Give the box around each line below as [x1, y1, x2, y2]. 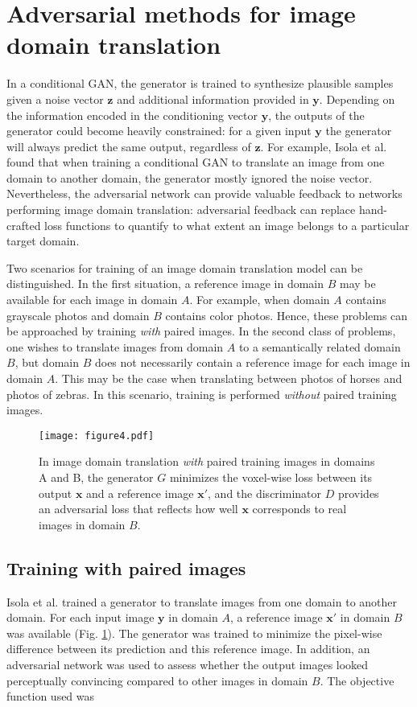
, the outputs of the [268, 106, 365, 123]
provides [337, 484, 379, 501]
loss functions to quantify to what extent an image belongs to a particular [44, 216, 410, 233]
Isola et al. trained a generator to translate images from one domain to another [6, 593, 398, 610]
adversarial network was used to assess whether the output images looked [6, 656, 369, 672]
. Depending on [319, 90, 395, 107]
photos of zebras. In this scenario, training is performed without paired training [6, 385, 397, 402]
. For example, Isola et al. [260, 138, 387, 154]
